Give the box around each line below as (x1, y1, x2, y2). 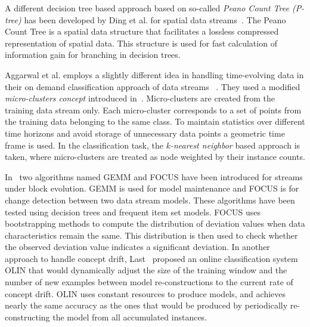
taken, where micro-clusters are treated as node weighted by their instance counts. (5, 150, 305, 163)
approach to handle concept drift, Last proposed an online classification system (5, 252, 298, 264)
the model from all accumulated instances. (52, 310, 207, 323)
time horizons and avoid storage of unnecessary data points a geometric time (5, 127, 285, 139)
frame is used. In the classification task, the (5, 138, 164, 151)
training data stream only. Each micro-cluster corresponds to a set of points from (5, 103, 302, 116)
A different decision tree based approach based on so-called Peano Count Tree (5, 2, 289, 14)
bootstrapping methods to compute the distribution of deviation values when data (5, 217, 305, 230)
